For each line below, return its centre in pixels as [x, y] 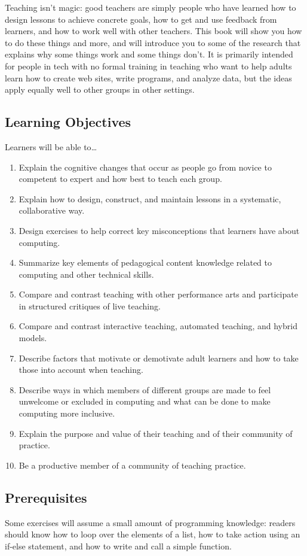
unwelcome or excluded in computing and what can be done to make [145, 401]
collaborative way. [52, 210]
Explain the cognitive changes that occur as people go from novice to [145, 167]
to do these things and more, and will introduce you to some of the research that [153, 42]
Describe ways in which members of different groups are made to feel [145, 389]
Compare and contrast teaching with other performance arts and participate [158, 294]
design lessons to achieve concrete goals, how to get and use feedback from [141, 19]
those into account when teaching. [81, 370]
